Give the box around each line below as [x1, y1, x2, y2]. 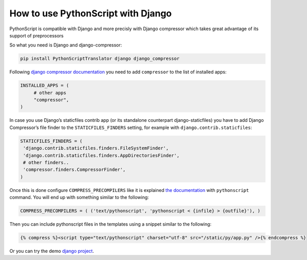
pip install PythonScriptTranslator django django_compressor [20, 56, 180, 61]
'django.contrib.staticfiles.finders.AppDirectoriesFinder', [23, 153, 180, 158]
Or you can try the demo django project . [9, 248, 94, 254]
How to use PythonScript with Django [9, 8, 172, 19]
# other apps [33, 90, 67, 96]
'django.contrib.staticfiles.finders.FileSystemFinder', [23, 145, 169, 151]
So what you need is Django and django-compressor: [9, 42, 122, 48]
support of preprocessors [9, 32, 64, 38]
